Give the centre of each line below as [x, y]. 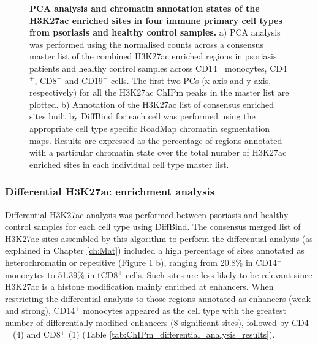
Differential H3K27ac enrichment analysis [110, 191]
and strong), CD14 [40, 310]
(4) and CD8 [37, 334]
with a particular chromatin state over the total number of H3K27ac [158, 152]
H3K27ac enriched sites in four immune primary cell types [156, 20]
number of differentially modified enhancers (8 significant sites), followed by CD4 [157, 322]
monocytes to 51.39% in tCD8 [62, 274]
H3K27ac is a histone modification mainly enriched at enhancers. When [139, 286]
